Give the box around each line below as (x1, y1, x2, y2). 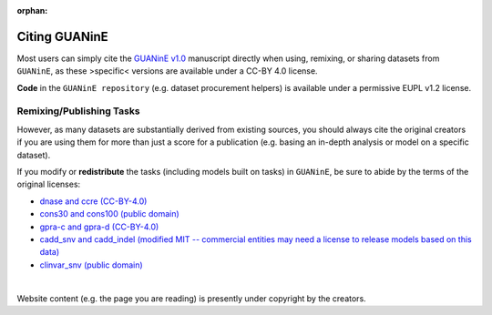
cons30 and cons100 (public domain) (39, 208, 179, 219)
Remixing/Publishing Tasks (16, 105, 140, 117)
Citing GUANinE (16, 28, 108, 45)
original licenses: (16, 178, 81, 190)
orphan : (16, 5, 48, 15)
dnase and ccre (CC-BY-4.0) (39, 196, 148, 207)
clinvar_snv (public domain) (39, 259, 143, 270)
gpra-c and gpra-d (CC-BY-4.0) (39, 221, 159, 232)
